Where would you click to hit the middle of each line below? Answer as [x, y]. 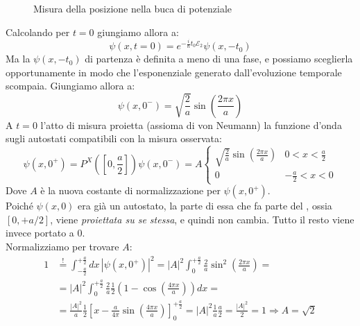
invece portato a [40, 233]
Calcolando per [38, 32]
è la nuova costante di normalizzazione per [130, 190]
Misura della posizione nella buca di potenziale [133, 8]
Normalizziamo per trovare [62, 246]
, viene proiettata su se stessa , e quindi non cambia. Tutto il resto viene [202, 219]
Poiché [19, 206]
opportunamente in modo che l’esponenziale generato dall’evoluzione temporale [174, 72]
